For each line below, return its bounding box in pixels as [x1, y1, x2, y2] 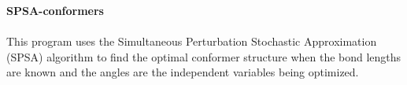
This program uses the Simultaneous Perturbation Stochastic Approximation [6, 33, 377, 50]
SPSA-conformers [6, 2, 104, 18]
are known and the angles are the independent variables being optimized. [6, 64, 359, 80]
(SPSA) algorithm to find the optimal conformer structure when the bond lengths [6, 48, 401, 65]
